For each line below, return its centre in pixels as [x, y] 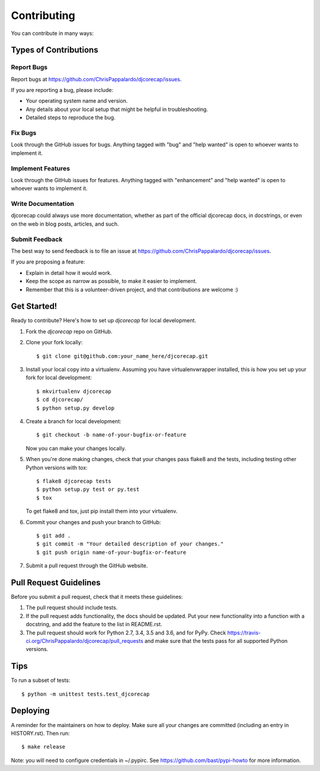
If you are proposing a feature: [48, 262]
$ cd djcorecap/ [60, 400]
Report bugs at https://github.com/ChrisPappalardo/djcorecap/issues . [96, 79]
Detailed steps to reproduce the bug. [71, 118]
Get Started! [34, 307]
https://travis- [244, 633]
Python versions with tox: [57, 467]
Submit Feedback [37, 239]
